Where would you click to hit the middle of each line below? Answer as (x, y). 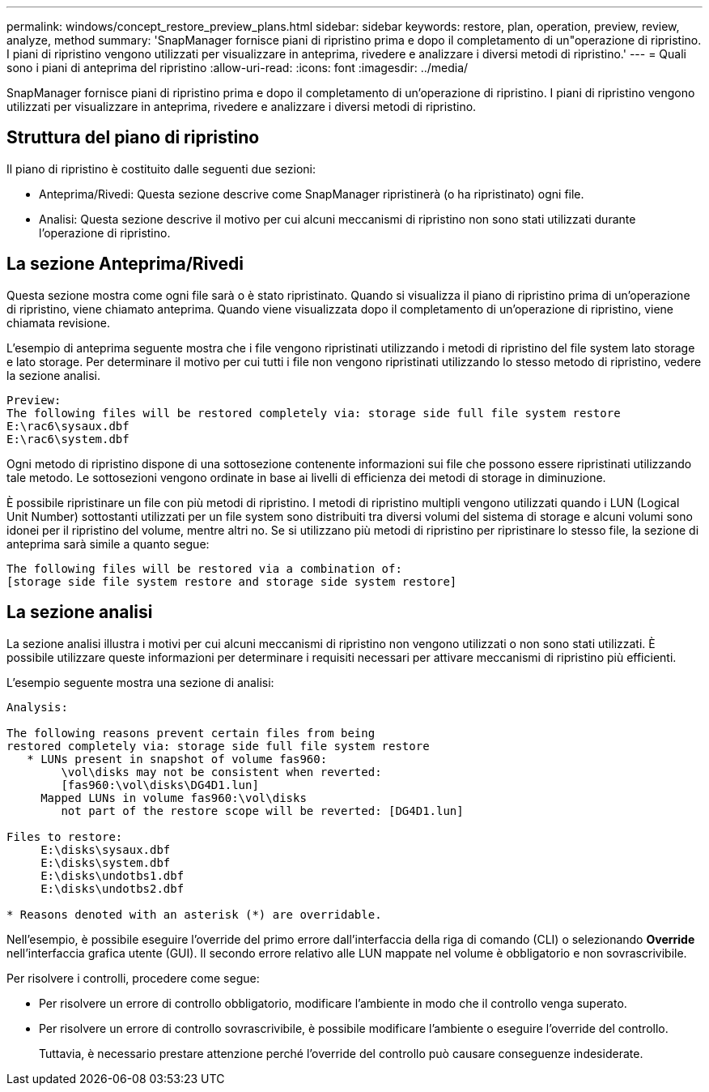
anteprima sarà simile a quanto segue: (108, 544)
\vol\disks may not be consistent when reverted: (221, 772)
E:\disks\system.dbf (106, 862)
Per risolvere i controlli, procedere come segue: (133, 978)
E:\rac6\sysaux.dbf (68, 426)
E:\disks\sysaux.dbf (106, 849)
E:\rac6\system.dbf (68, 439)
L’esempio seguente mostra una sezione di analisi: (140, 682)
